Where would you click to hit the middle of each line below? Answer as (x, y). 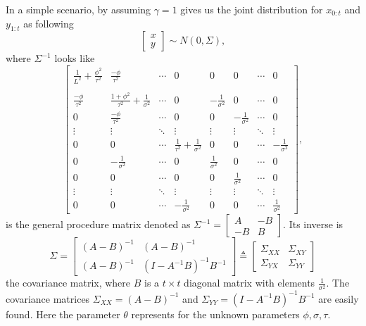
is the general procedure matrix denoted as (98, 224)
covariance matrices (48, 298)
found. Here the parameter (63, 314)
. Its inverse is (313, 224)
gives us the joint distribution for (252, 9)
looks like (75, 58)
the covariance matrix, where (68, 283)
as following (49, 23)
